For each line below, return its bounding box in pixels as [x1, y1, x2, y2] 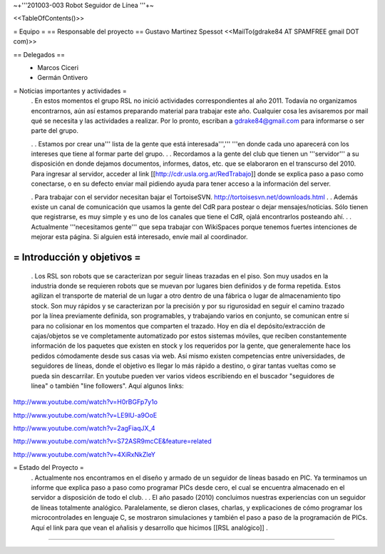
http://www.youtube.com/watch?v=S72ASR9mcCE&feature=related [13, 437, 212, 445]
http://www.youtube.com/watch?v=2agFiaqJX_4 [13, 424, 156, 433]
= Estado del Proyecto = [13, 463, 85, 472]
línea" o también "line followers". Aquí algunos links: [31, 381, 185, 390]
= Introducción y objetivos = [13, 251, 141, 263]
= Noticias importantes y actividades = [13, 86, 128, 95]
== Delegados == [13, 50, 66, 59]
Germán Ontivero [37, 74, 88, 82]
